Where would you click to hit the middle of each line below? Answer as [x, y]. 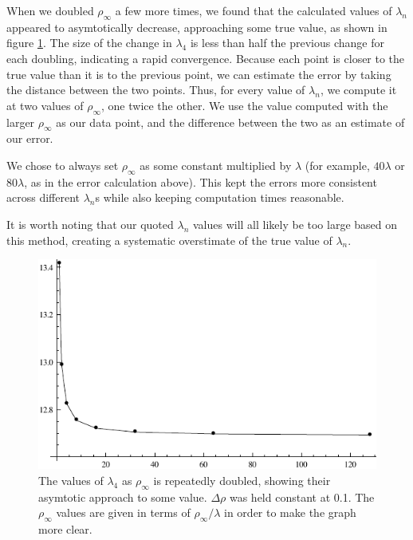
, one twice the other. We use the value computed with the [245, 105]
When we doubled [50, 10]
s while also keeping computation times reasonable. [220, 197]
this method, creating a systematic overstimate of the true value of [169, 240]
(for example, [337, 165]
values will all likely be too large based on [295, 224]
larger [21, 122]
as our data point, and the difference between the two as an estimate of [230, 122]
